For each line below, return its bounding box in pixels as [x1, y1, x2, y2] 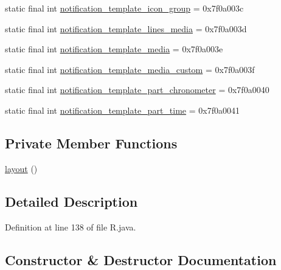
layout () [5, 162, 38, 175]
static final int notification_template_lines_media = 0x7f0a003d [5, 22, 247, 35]
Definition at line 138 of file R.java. [5, 220, 136, 233]
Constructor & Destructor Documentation [5, 250, 277, 269]
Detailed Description [5, 192, 138, 210]
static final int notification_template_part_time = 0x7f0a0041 [5, 103, 240, 116]
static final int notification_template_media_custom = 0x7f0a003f [5, 63, 255, 75]
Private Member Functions [5, 133, 178, 152]
